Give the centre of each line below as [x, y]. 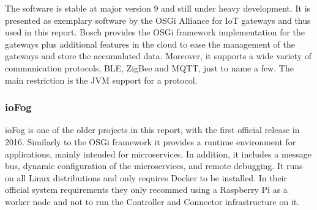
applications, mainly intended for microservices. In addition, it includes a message [158, 154]
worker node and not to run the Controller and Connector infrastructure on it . [152, 201]
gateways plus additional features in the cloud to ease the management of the [150, 44]
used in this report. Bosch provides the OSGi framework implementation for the [155, 32]
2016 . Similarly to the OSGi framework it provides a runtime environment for [151, 141]
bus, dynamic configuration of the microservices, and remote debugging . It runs [154, 166]
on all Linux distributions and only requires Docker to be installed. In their [146, 177]
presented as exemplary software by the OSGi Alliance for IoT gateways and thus [158, 20]
